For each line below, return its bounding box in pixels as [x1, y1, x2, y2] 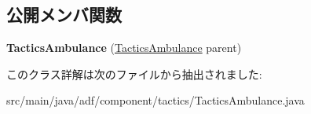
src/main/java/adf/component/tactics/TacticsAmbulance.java [6, 92, 305, 108]
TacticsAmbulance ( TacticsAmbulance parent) [6, 39, 242, 56]
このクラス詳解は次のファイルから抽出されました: [6, 65, 262, 82]
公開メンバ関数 [6, 2, 122, 27]
